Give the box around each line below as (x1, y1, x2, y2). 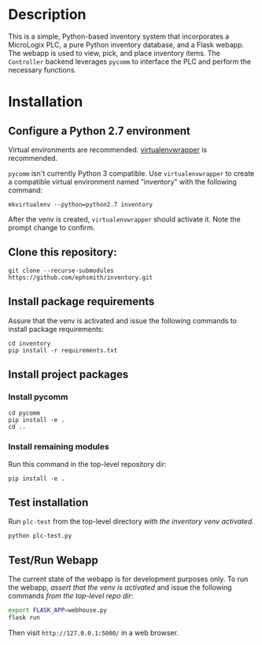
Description (8, 6, 87, 24)
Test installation (8, 495, 89, 509)
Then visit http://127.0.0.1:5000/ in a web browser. (8, 628, 179, 637)
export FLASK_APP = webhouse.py (8, 606, 108, 614)
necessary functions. (8, 65, 77, 74)
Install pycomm (8, 391, 68, 402)
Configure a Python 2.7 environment (8, 124, 190, 137)
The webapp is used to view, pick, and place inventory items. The (8, 48, 220, 58)
